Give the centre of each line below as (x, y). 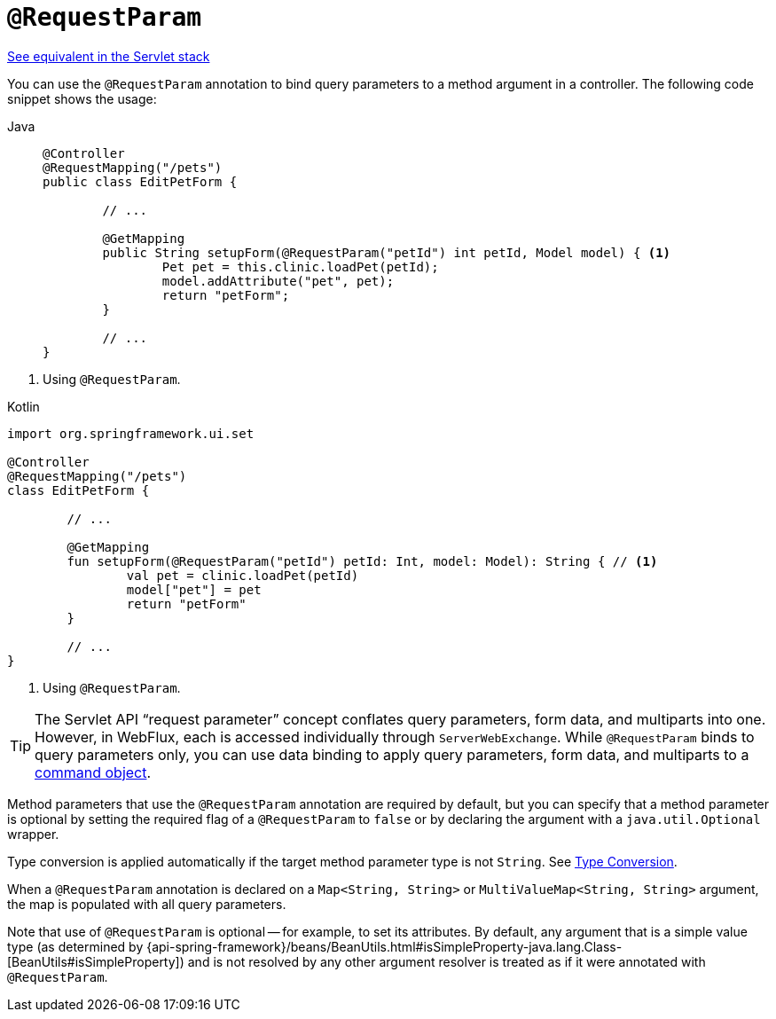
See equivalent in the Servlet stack (109, 56)
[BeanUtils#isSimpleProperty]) (96, 961)
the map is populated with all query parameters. (147, 904)
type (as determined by (75, 946)
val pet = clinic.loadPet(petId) (243, 575)
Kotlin (24, 406)
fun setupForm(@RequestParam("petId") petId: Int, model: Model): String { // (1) (362, 561)
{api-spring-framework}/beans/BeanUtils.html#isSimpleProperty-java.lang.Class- (384, 946)
